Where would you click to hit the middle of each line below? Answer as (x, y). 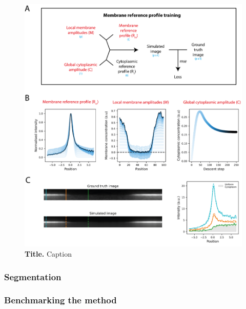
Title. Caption (48, 254)
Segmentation (33, 276)
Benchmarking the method (60, 300)
